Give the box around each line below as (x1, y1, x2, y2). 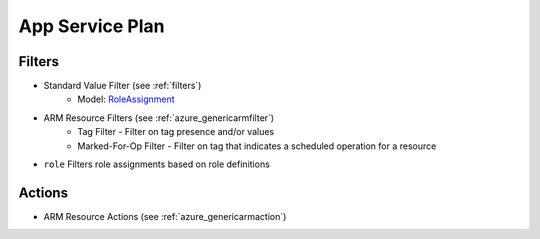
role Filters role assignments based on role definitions (43, 158, 270, 170)
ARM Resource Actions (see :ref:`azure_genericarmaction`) (43, 210, 287, 222)
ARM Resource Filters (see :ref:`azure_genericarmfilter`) (43, 111, 275, 124)
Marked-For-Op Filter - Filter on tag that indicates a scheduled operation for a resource (77, 140, 437, 152)
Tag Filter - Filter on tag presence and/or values (77, 126, 275, 138)
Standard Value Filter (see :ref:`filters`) (43, 80, 202, 92)
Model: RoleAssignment (77, 93, 175, 105)
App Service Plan (18, 15, 165, 37)
